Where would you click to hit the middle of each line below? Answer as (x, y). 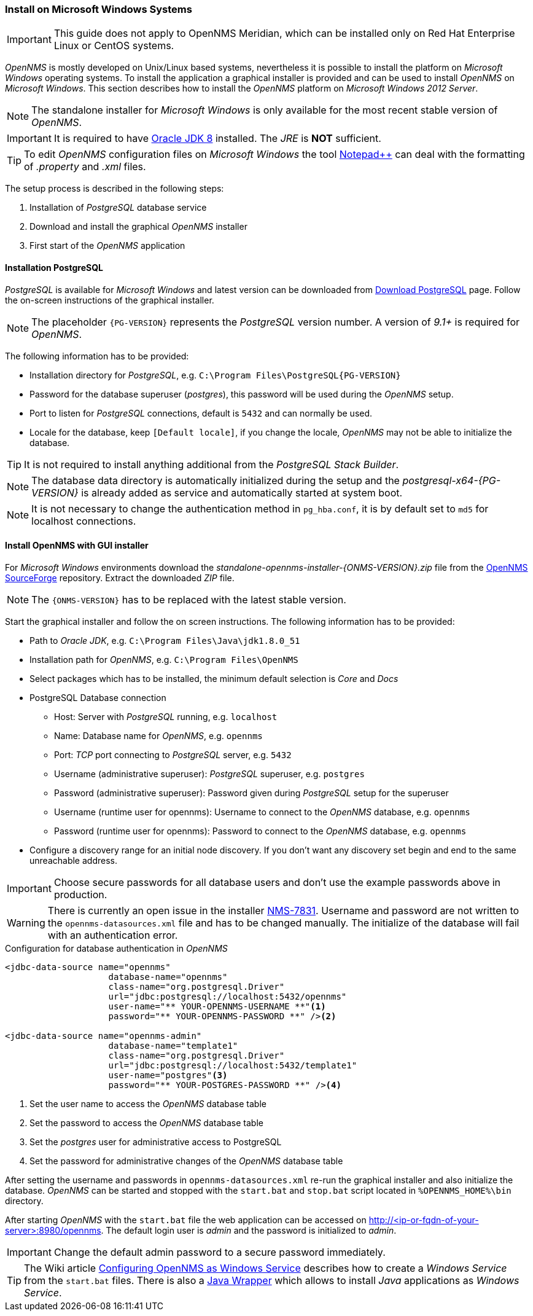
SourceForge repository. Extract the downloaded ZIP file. (120, 578)
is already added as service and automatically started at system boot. (242, 492)
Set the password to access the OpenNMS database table (146, 1122)
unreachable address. (73, 860)
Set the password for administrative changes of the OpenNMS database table (186, 1161)
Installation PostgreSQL (54, 267)
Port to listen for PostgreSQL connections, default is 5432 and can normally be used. (201, 413)
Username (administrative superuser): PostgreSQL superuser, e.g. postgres (209, 774)
